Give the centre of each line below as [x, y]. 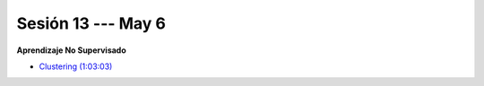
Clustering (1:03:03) [76, 66]
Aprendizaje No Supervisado [72, 50]
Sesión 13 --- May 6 [91, 23]
